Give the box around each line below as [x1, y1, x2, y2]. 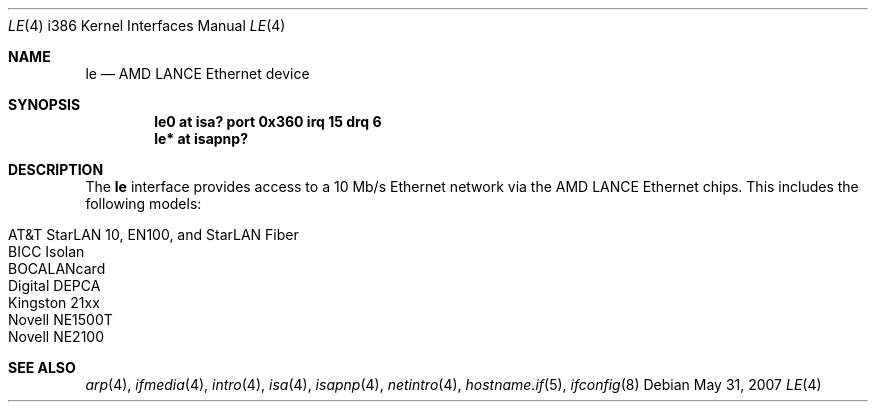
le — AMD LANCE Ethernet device [85, 65, 310, 82]
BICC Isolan [8, 243, 85, 260]
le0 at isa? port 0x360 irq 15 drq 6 [154, 113, 382, 130]
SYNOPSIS [8, 96, 81, 113]
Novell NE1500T [8, 311, 113, 328]
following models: [85, 195, 202, 212]
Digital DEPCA [8, 277, 101, 294]
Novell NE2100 [8, 328, 105, 345]
